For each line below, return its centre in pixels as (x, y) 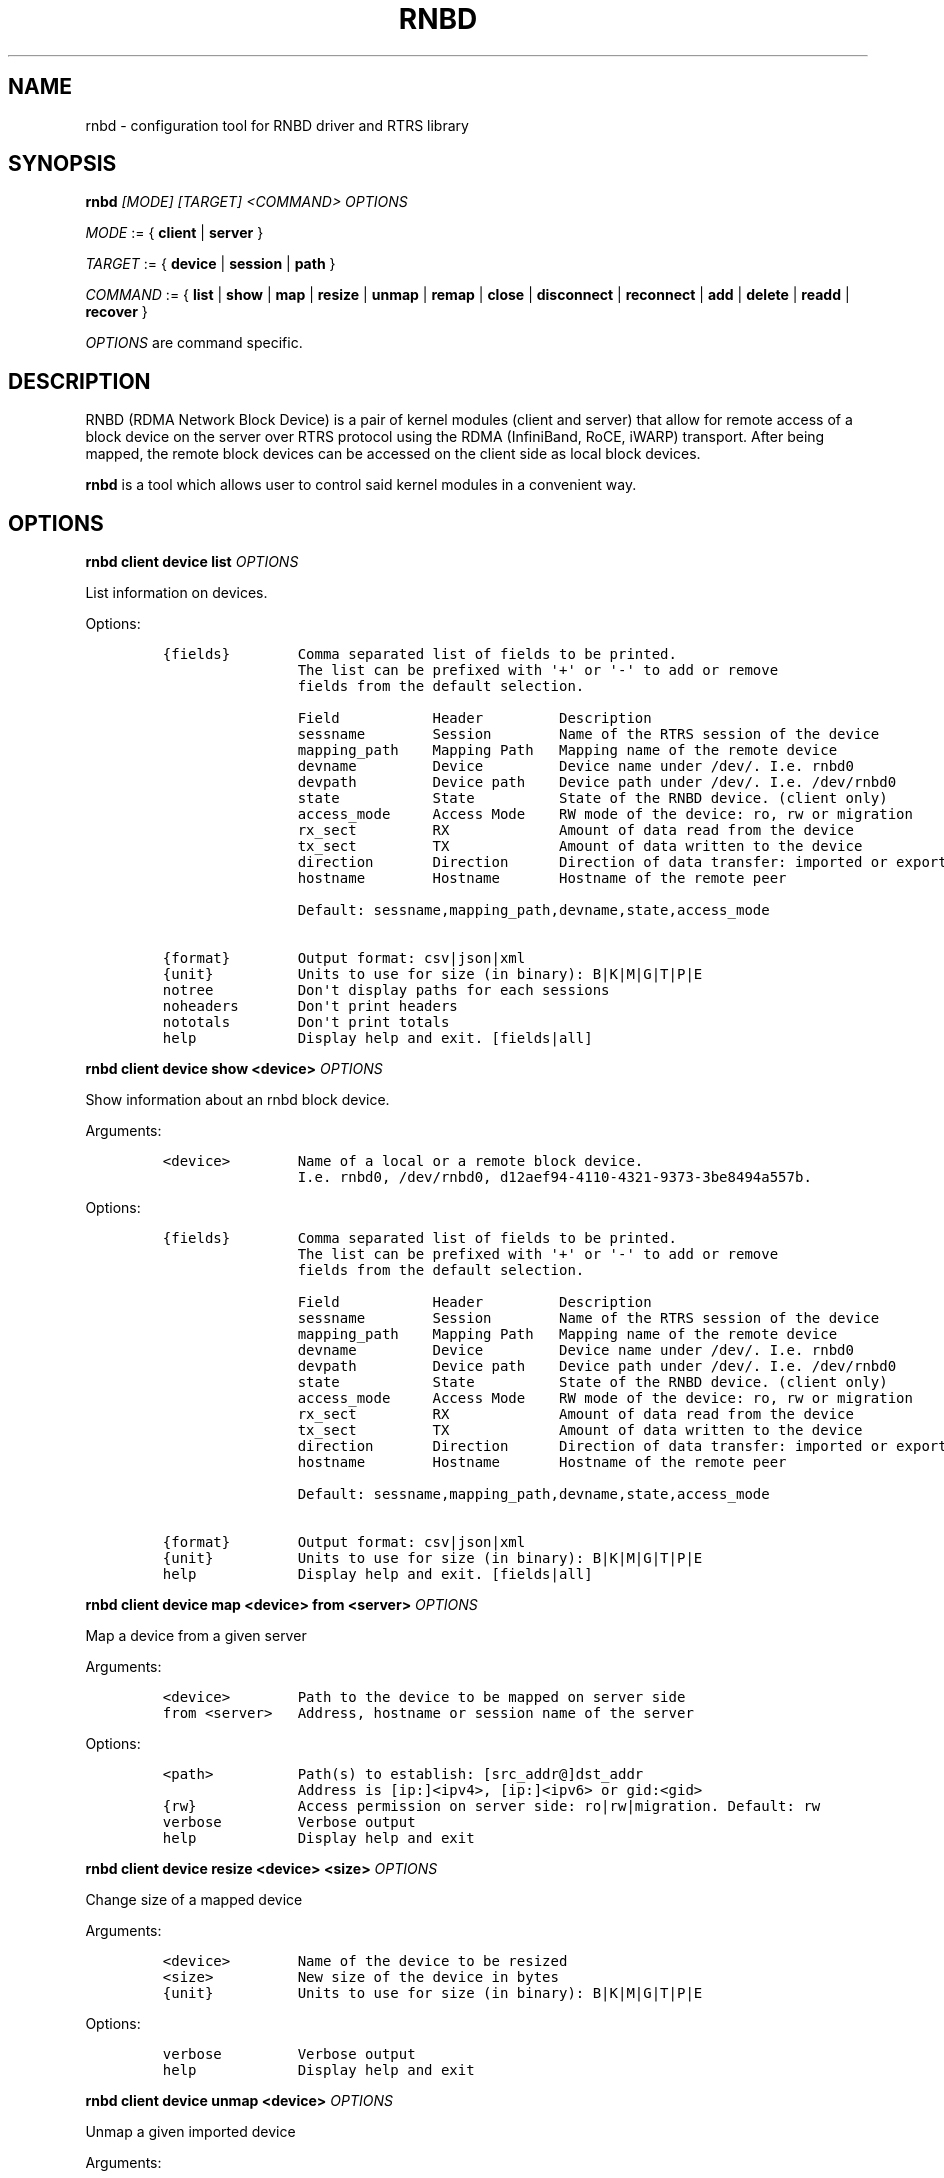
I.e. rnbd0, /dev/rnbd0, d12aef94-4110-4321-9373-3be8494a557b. (554, 1177)
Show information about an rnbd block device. (237, 1100)
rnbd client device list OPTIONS (192, 562)
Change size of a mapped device (194, 1900)
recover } (116, 312)
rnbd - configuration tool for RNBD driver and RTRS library (277, 125)
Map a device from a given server (196, 1636)
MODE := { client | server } (174, 233)
